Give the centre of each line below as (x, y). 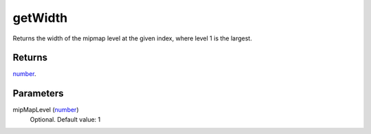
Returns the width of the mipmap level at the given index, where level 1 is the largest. (132, 38)
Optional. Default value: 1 (65, 119)
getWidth (40, 18)
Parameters (38, 93)
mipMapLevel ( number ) (46, 110)
